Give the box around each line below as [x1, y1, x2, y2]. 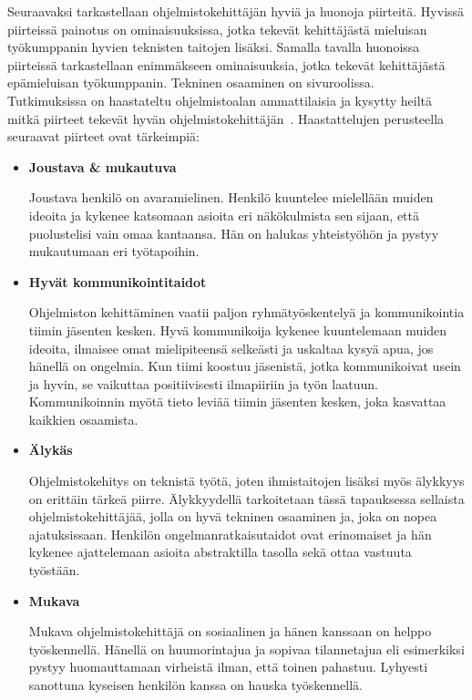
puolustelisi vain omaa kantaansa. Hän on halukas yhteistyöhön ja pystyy [28, 223, 439, 242]
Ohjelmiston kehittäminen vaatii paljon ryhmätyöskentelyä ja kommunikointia [28, 303, 465, 322]
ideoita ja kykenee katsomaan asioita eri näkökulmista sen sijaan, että [28, 205, 419, 224]
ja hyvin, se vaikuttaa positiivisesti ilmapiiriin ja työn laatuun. [28, 374, 378, 393]
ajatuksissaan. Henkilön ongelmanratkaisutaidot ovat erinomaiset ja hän [28, 524, 432, 543]
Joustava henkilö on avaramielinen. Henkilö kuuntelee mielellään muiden [28, 188, 434, 207]
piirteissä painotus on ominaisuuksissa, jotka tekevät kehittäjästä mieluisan [7, 19, 427, 38]
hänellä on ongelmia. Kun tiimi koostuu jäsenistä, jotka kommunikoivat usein [28, 356, 461, 376]
